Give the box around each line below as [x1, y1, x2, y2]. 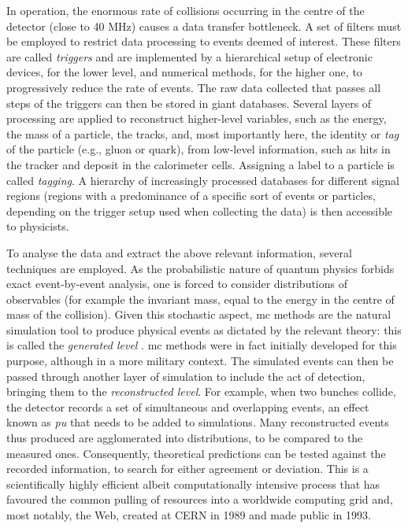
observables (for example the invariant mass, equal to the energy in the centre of [6, 290, 395, 307]
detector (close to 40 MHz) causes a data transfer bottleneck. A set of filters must [6, 17, 402, 34]
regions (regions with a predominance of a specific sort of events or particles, [6, 187, 376, 204]
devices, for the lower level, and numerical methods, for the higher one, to [6, 64, 362, 80]
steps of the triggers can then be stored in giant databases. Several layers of [6, 94, 372, 111]
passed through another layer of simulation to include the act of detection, [6, 367, 365, 384]
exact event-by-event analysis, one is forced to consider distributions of [6, 275, 348, 292]
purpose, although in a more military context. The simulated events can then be [6, 353, 394, 369]
